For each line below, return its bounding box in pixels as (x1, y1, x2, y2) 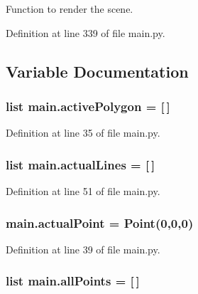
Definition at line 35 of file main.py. (6, 125, 160, 140)
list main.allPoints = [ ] (6, 272, 140, 290)
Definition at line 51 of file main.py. (6, 184, 160, 198)
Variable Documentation (6, 60, 189, 82)
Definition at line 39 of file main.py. (6, 241, 160, 256)
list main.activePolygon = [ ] (6, 97, 170, 115)
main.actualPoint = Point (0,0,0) (6, 214, 194, 231)
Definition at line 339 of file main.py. (6, 25, 165, 40)
